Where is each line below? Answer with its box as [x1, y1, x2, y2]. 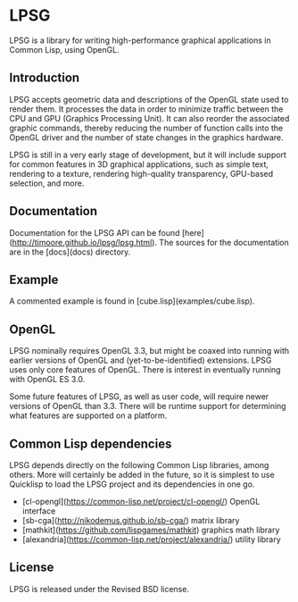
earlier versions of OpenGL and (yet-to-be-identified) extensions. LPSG [9, 355, 272, 366]
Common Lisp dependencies [9, 436, 172, 451]
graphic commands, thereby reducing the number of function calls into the [9, 122, 284, 133]
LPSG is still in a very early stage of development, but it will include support [9, 149, 287, 160]
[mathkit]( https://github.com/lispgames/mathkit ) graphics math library [21, 524, 280, 535]
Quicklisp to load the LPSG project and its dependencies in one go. [9, 479, 255, 489]
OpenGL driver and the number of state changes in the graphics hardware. [9, 131, 284, 143]
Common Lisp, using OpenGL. [9, 44, 120, 54]
